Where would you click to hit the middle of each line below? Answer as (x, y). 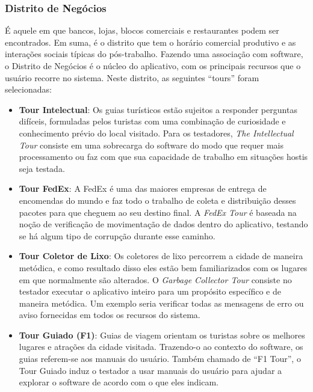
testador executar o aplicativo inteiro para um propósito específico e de (150, 291)
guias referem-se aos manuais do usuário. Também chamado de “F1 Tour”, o (160, 359)
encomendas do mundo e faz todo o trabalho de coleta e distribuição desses (157, 200)
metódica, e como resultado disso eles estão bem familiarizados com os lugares (163, 267)
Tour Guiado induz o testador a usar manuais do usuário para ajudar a (150, 370)
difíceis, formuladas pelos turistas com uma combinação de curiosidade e (152, 121)
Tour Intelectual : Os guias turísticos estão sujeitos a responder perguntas (158, 109)
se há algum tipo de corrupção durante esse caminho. (117, 235)
